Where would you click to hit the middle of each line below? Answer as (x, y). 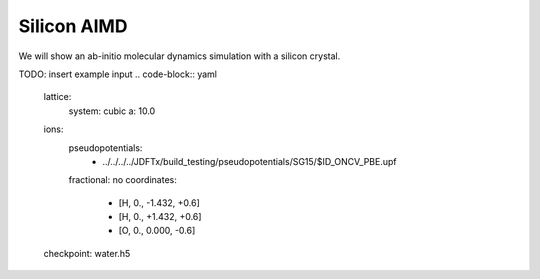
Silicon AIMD (73, 26)
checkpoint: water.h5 (87, 253)
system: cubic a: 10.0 (112, 111)
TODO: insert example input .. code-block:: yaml (117, 74)
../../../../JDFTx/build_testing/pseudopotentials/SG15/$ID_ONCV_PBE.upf (249, 161)
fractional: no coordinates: (122, 180)
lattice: (57, 97)
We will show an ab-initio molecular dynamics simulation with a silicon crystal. (179, 56)
